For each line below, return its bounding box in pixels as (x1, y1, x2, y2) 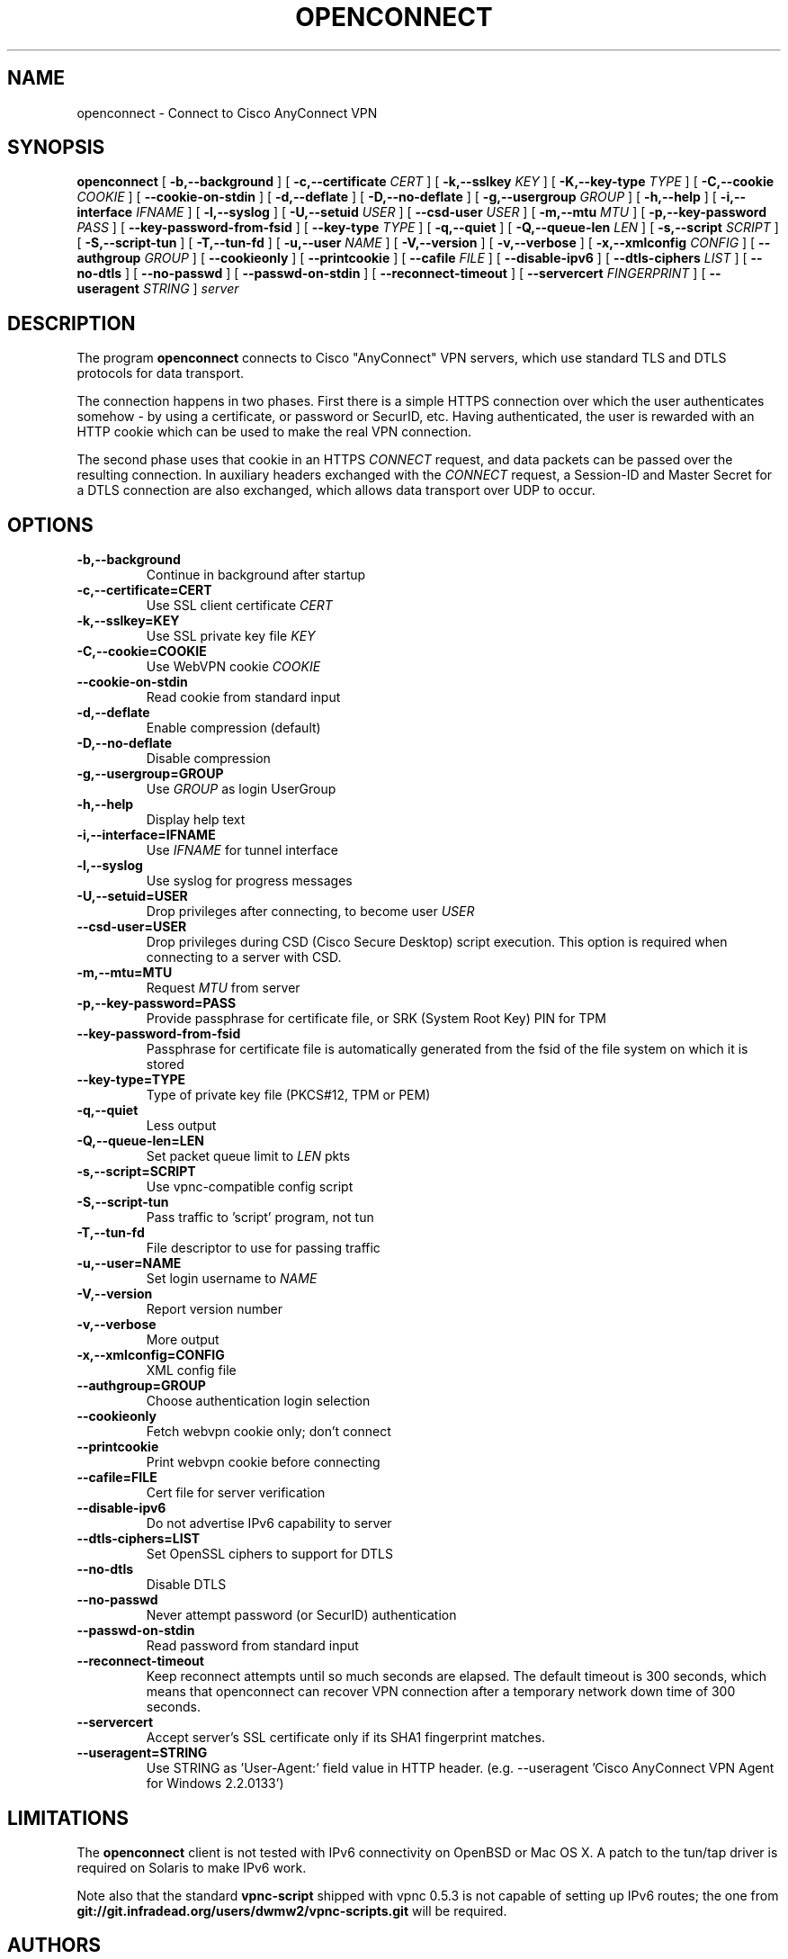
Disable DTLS (146, 1577, 227, 1593)
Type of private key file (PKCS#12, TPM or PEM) (146, 1087, 431, 1103)
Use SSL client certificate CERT (146, 598, 333, 614)
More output (146, 1332, 219, 1348)
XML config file (146, 1362, 237, 1379)
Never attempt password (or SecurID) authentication (146, 1607, 457, 1623)
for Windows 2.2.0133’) (146, 1775, 284, 1792)
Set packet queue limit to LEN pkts (146, 1148, 351, 1164)
